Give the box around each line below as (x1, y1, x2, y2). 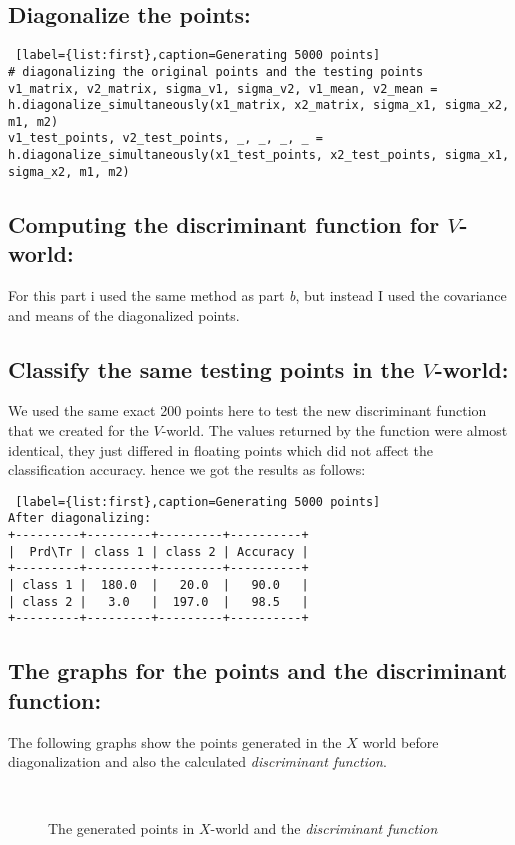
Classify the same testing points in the (8, 353, 415, 384)
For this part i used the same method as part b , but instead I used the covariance (8, 285, 507, 306)
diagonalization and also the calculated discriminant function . (8, 751, 387, 772)
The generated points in (48, 818, 195, 839)
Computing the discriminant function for (8, 208, 440, 239)
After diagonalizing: (8, 511, 152, 526)
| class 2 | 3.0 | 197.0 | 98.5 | (8, 594, 309, 609)
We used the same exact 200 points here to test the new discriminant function (8, 400, 487, 421)
